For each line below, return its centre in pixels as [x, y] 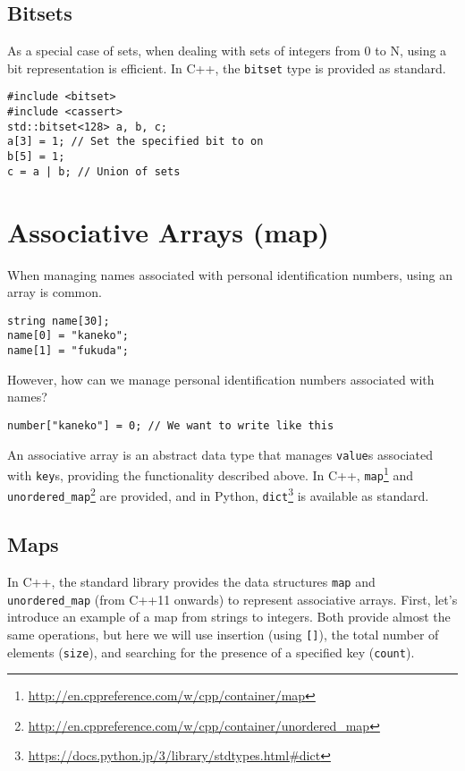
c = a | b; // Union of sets [94, 171]
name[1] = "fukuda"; [68, 351]
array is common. [55, 292]
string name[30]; [59, 321]
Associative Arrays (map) [169, 231]
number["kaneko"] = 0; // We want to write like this [171, 425]
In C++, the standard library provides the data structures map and [191, 581]
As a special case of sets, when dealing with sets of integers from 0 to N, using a [227, 51]
